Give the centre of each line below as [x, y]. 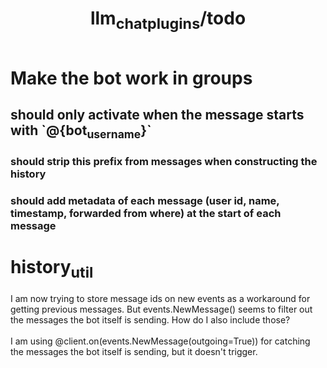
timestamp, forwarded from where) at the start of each [146, 214]
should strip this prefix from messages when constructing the [164, 162]
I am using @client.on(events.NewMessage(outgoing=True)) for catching [160, 341]
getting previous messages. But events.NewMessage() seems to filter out [161, 309]
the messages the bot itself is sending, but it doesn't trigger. [134, 351]
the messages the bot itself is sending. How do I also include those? [150, 319]
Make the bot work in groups [131, 78]
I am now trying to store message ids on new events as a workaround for [160, 298]
